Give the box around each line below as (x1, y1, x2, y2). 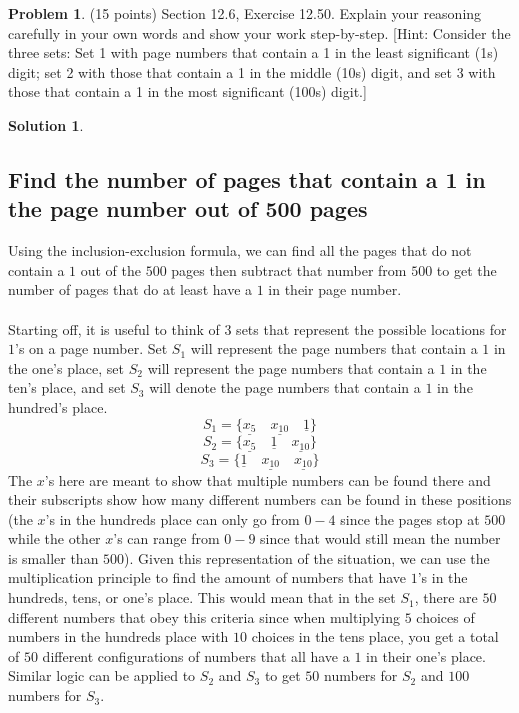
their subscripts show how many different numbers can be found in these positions (8, 489, 512, 510)
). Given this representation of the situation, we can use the (124, 547, 490, 568)
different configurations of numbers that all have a (42, 645, 350, 666)
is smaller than (8, 547, 99, 568)
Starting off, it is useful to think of (8, 318, 220, 339)
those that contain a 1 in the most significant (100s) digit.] (8, 81, 367, 102)
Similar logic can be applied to (8, 665, 196, 686)
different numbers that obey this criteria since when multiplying (8, 606, 401, 627)
